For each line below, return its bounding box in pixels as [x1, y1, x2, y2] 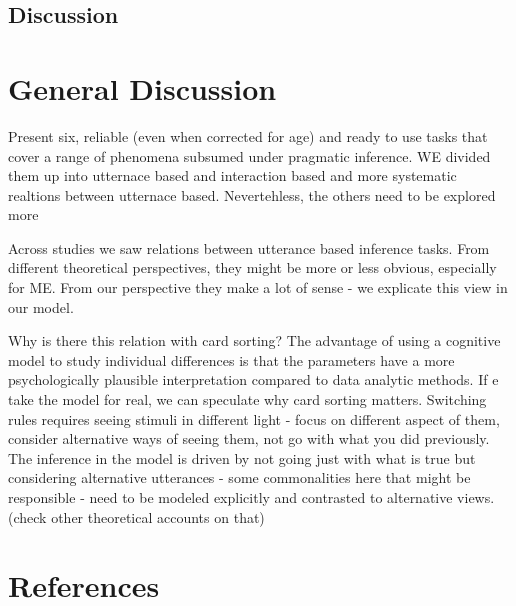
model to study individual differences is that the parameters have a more [8, 349, 455, 370]
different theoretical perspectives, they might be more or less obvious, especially [8, 257, 497, 278]
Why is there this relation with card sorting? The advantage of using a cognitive [8, 330, 501, 351]
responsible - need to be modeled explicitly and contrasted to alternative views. [8, 487, 495, 507]
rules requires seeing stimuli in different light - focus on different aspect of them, [8, 408, 500, 429]
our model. [8, 296, 74, 317]
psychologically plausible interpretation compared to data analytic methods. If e [8, 369, 499, 390]
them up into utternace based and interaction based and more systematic [8, 165, 457, 186]
